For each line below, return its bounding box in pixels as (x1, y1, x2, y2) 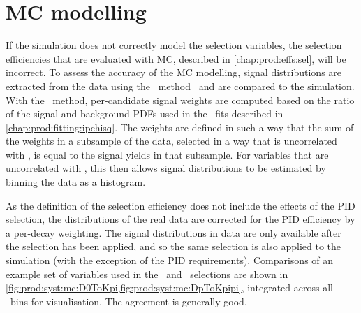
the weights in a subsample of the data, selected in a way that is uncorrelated (6, 133, 337, 148)
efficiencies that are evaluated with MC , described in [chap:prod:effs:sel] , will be (6, 51, 346, 66)
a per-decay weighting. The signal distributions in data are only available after (6, 225, 341, 240)
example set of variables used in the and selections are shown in (6, 266, 288, 281)
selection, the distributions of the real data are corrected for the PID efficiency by (6, 212, 355, 226)
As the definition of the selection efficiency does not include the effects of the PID (6, 198, 355, 212)
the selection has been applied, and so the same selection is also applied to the (6, 239, 341, 254)
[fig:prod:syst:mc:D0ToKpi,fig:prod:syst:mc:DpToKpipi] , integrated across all (6, 280, 333, 295)
